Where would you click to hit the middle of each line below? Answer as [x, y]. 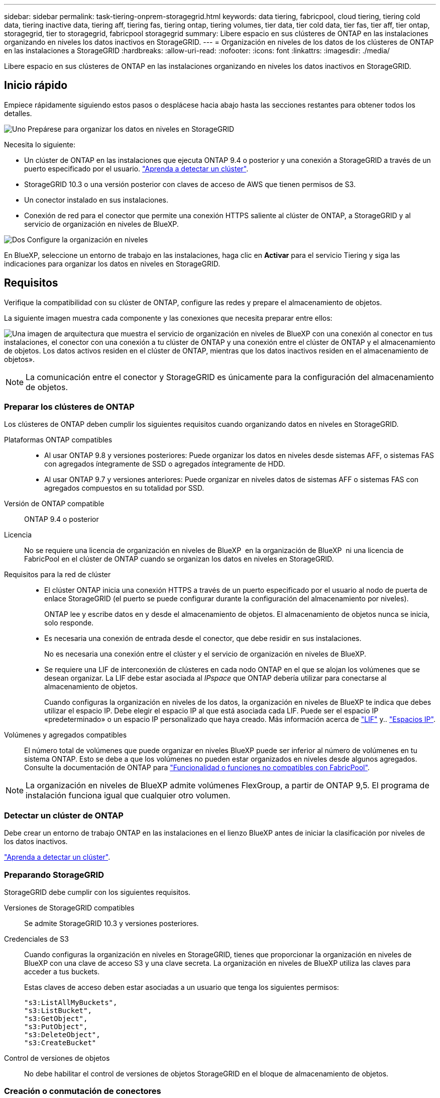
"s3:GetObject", [56, 1018]
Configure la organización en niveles [87, 239]
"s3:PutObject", [56, 1026]
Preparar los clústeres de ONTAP [69, 407]
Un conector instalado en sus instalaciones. [96, 200]
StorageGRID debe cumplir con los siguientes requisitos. [97, 892]
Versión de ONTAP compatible [54, 504]
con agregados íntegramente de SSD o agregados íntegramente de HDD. [165, 464]
